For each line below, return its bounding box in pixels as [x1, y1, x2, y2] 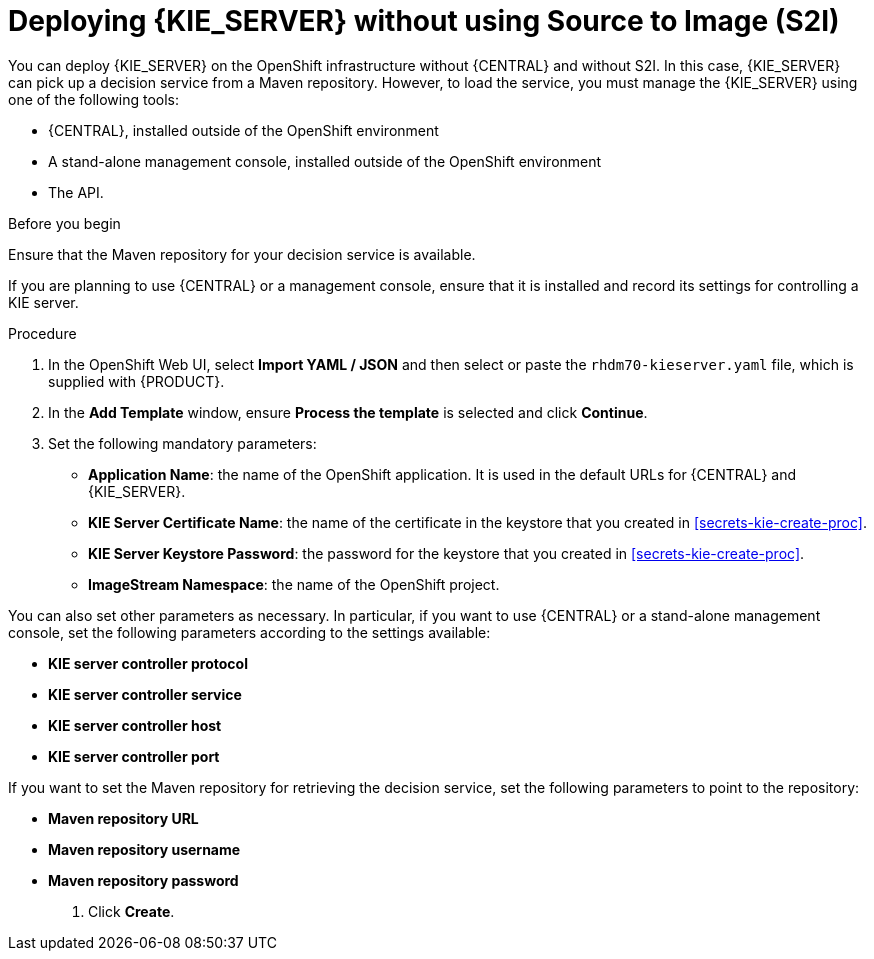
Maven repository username [48, 840, 241, 858]
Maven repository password [48, 871, 239, 889]
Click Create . [88, 902, 175, 920]
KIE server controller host [48, 716, 222, 734]
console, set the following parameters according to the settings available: [8, 623, 491, 641]
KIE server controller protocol [48, 654, 248, 672]
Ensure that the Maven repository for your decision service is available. [8, 245, 476, 263]
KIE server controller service [48, 685, 242, 703]
